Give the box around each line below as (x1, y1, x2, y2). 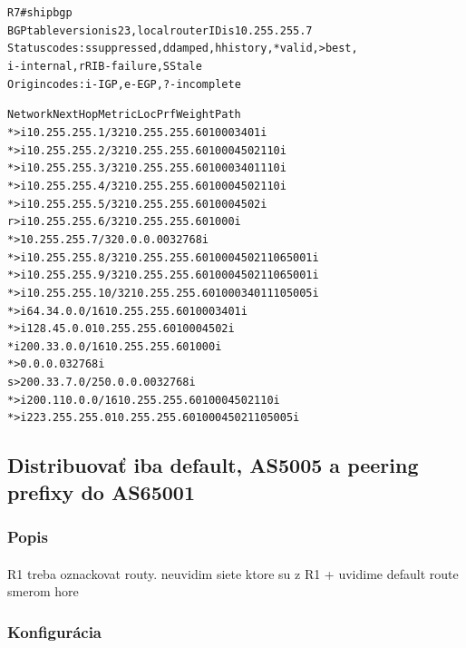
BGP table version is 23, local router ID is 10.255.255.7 (7, 24, 313, 37)
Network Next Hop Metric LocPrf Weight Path (7, 108, 241, 122)
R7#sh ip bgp (7, 6, 73, 19)
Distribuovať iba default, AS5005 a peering (7, 451, 419, 479)
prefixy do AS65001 (7, 477, 195, 506)
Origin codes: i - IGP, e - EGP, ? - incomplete (7, 77, 241, 91)
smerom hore (7, 582, 79, 601)
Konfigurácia (7, 620, 102, 643)
